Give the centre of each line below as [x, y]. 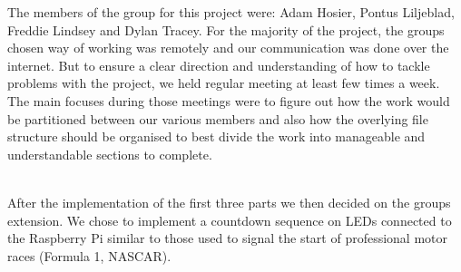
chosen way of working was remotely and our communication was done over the [228, 48]
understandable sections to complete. [110, 154]
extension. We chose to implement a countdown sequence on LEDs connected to [230, 220]
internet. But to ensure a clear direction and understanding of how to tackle [219, 65]
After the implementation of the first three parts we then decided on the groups [229, 202]
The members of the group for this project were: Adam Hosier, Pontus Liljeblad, [231, 12]
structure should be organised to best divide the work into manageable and [216, 136]
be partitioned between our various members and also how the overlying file [218, 118]
